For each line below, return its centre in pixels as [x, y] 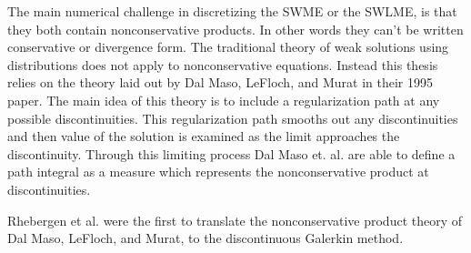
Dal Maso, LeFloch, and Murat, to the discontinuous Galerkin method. [205, 238]
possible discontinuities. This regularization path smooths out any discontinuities [233, 118]
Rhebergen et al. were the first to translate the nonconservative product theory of [235, 220]
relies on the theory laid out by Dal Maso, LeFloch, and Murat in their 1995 [220, 82]
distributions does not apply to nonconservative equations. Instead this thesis [223, 64]
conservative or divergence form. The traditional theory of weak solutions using [228, 47]
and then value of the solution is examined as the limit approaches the [204, 136]
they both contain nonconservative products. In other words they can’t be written [235, 29]
